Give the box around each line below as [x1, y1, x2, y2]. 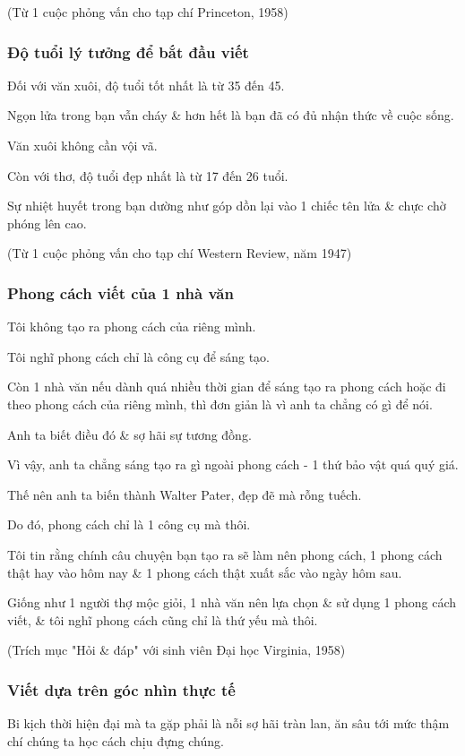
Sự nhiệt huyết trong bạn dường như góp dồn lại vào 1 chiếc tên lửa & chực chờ [7, 196, 446, 215]
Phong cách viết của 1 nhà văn [7, 281, 234, 304]
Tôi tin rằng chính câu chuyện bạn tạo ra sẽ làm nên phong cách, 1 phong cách [7, 545, 443, 563]
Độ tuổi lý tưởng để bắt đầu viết [7, 40, 249, 63]
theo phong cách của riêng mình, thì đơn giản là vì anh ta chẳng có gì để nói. [7, 394, 433, 413]
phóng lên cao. [7, 213, 87, 232]
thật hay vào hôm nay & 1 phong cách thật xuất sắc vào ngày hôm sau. [7, 563, 402, 581]
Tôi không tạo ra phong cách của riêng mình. [7, 317, 256, 336]
